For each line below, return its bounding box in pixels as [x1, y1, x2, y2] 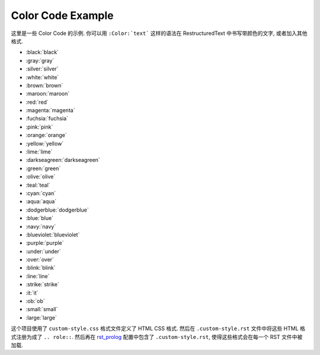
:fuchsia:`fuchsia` [25, 115, 68, 122]
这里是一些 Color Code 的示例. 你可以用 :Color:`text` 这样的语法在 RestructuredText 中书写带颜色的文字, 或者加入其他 [11, 30, 308, 37]
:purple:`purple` [25, 239, 65, 247]
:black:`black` [25, 49, 59, 56]
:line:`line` [25, 273, 50, 280]
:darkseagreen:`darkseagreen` [25, 156, 100, 164]
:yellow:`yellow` [25, 140, 64, 147]
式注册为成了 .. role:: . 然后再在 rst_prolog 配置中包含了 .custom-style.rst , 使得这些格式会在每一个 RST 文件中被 [11, 333, 303, 340]
